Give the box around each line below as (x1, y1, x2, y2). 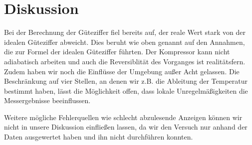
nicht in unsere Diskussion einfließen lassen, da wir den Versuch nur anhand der (4, 122, 248, 132)
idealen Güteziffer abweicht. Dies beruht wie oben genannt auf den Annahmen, (4, 36, 245, 47)
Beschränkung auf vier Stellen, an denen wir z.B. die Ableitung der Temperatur (4, 76, 248, 86)
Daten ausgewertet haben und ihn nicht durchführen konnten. (4, 132, 193, 142)
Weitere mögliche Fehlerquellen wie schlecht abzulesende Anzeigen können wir (4, 112, 243, 122)
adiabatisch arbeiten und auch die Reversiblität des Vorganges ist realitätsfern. (4, 56, 246, 66)
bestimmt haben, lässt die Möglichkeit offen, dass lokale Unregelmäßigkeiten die (4, 85, 248, 96)
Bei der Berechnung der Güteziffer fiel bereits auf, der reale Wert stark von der (4, 27, 246, 37)
